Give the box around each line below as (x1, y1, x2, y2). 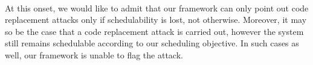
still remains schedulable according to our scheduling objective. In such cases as (5, 37, 299, 49)
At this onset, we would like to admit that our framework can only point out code (5, 1, 309, 14)
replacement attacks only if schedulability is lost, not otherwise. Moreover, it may (5, 13, 307, 26)
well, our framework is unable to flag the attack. (5, 48, 183, 61)
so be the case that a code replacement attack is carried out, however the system (5, 25, 304, 37)
